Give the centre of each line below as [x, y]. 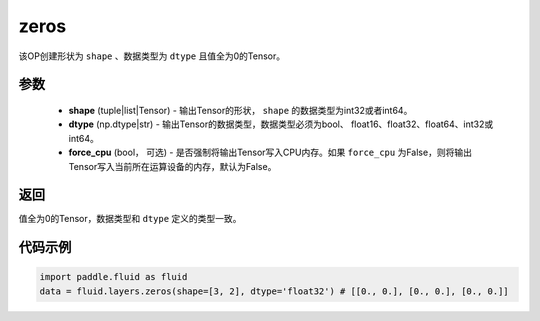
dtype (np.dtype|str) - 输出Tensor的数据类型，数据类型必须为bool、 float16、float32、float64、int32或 [281, 124]
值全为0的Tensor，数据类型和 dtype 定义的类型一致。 [130, 219]
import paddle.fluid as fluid [113, 277]
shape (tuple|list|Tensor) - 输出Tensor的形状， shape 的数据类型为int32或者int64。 [240, 110]
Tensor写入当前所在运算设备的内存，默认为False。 [172, 166]
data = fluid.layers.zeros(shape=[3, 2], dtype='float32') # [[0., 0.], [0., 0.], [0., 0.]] [274, 291]
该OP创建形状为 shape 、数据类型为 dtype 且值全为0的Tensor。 [151, 56]
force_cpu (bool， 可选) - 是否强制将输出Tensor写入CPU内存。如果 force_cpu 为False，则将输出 [270, 152]
